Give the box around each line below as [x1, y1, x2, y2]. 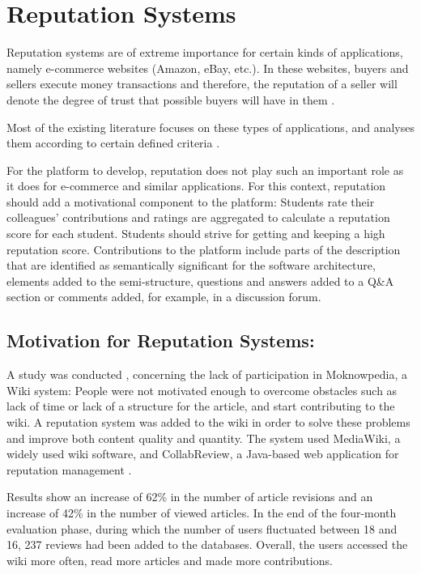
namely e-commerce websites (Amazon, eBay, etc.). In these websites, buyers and [6, 59, 409, 76]
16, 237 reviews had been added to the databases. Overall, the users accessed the [6, 536, 408, 553]
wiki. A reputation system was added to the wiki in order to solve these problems [6, 414, 410, 431]
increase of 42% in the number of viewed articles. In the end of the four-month [6, 504, 397, 521]
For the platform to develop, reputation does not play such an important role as [6, 161, 404, 178]
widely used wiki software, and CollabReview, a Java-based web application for [6, 445, 399, 462]
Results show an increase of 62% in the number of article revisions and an [6, 488, 373, 505]
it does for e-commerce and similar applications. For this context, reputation [6, 177, 386, 194]
